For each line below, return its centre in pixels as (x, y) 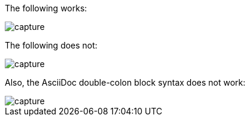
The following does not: (51, 45)
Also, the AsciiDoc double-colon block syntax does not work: (125, 82)
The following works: (46, 8)
